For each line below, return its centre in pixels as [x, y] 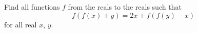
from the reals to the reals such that [125, 7]
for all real [21, 24]
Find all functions [32, 7]
